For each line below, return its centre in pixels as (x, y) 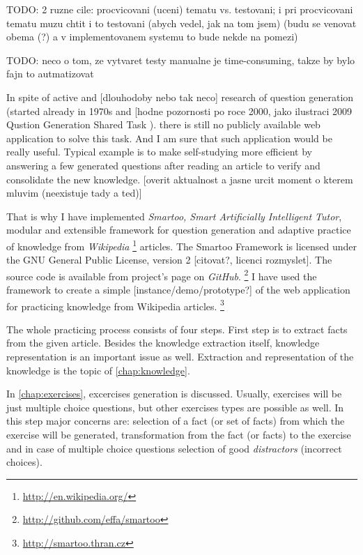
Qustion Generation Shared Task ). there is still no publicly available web (163, 124)
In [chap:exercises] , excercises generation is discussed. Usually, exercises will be (174, 394)
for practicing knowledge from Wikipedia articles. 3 (115, 305)
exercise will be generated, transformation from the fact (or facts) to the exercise (179, 434)
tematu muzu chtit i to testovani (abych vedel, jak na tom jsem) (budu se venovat (181, 23)
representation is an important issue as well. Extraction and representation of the (180, 357)
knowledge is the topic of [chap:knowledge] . (98, 370)
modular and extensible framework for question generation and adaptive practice (179, 230)
